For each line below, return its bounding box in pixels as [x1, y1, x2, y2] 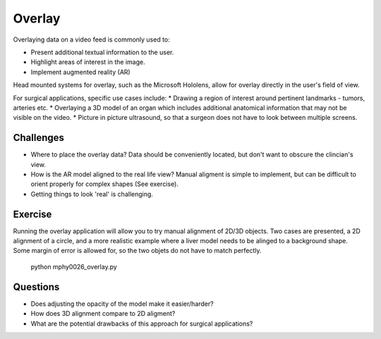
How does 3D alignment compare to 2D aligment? [30, 309, 176, 318]
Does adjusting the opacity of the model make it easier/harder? [30, 300, 214, 308]
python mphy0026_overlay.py [30, 262, 118, 271]
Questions [13, 281, 60, 292]
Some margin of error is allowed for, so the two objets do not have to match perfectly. [13, 247, 262, 255]
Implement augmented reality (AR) [30, 68, 131, 76]
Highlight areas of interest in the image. [30, 58, 145, 66]
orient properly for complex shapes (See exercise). [30, 180, 179, 188]
